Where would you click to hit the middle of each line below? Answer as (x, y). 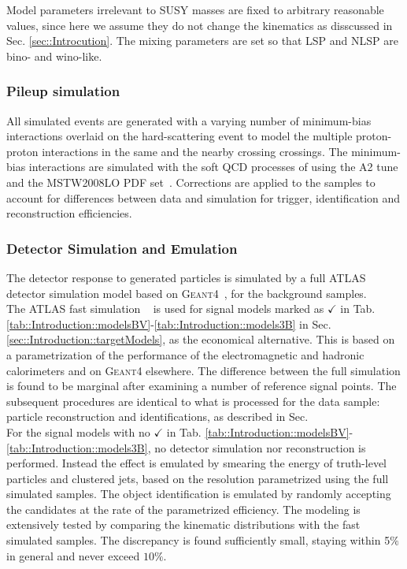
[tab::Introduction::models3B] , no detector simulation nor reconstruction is (186, 447)
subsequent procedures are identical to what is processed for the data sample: (193, 401)
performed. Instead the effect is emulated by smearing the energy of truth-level (196, 463)
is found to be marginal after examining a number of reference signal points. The (202, 386)
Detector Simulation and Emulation (122, 248)
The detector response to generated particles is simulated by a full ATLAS (186, 277)
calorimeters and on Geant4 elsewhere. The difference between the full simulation (203, 370)
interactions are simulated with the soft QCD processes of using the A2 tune (213, 167)
